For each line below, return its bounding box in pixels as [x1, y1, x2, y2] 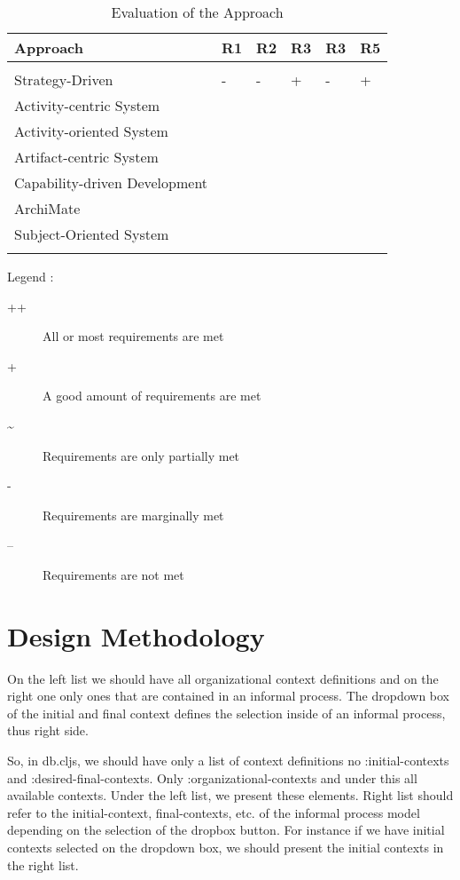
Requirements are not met [43, 565, 184, 583]
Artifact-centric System [14, 147, 159, 167]
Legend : [7, 267, 54, 285]
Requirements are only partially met [43, 446, 240, 464]
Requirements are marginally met [43, 505, 224, 524]
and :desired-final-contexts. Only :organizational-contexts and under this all [7, 768, 417, 787]
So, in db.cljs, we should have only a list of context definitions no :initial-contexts [7, 751, 449, 770]
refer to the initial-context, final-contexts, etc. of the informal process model [7, 803, 420, 821]
